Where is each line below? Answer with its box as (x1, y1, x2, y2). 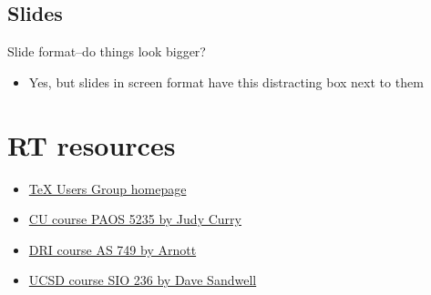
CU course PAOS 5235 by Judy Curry (28, 209, 241, 229)
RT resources (7, 126, 176, 163)
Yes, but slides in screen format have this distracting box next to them (28, 72, 424, 91)
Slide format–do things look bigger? (7, 42, 206, 61)
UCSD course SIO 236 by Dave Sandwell (28, 270, 257, 290)
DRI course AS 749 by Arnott (28, 239, 197, 259)
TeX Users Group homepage (28, 178, 187, 198)
